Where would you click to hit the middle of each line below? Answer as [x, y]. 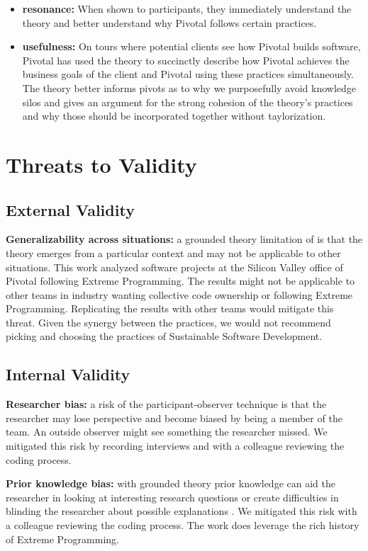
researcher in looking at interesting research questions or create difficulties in [172, 497]
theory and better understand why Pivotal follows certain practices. [169, 22]
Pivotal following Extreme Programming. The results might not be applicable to [180, 281]
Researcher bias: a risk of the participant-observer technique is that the [166, 404]
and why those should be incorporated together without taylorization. [174, 116]
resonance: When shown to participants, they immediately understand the [187, 8]
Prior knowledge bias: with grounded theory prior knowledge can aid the [171, 483]
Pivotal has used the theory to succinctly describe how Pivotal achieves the [186, 60]
